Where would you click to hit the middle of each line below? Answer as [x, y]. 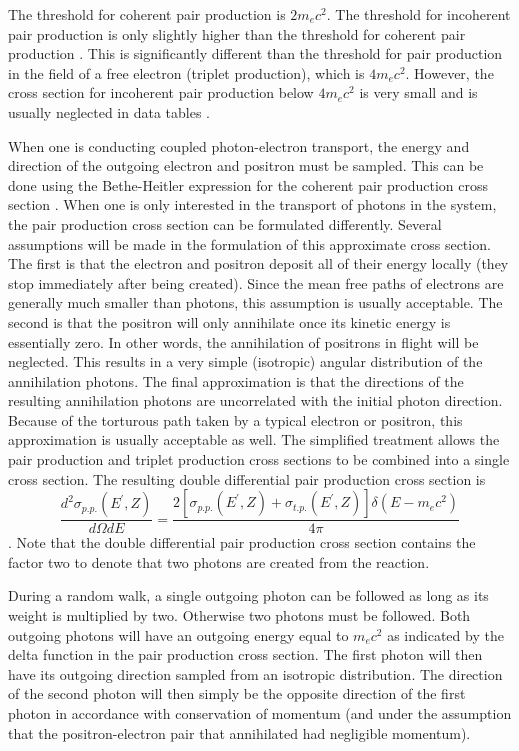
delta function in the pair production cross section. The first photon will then [245, 654]
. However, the [449, 72]
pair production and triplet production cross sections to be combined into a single [259, 459]
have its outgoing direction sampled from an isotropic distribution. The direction [255, 673]
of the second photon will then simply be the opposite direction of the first [237, 693]
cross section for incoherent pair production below [161, 92]
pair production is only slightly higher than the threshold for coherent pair [237, 33]
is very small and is [418, 92]
